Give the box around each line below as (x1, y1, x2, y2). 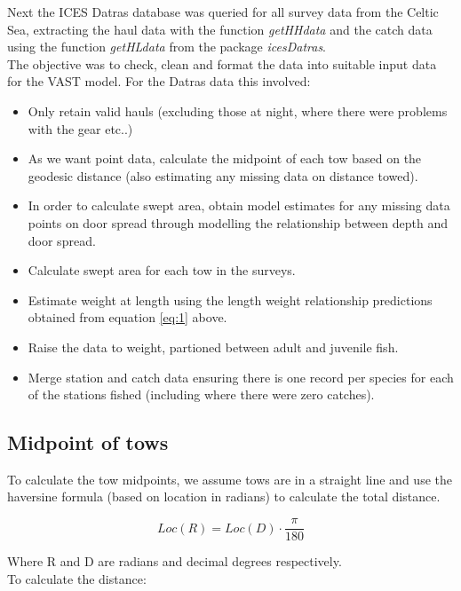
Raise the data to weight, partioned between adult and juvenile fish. (28, 337, 399, 356)
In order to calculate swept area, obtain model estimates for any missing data (28, 196, 450, 215)
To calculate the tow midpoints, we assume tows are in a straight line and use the (7, 469, 452, 488)
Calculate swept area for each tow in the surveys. (28, 261, 296, 280)
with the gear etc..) (28, 119, 133, 138)
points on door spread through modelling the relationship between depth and (28, 213, 448, 232)
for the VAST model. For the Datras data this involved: (7, 72, 311, 91)
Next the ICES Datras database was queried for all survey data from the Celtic (7, 3, 439, 20)
